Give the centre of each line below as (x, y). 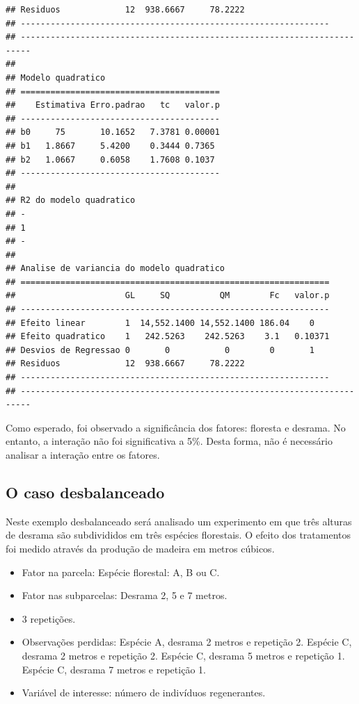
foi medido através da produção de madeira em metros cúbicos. (140, 548)
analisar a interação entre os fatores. (83, 455)
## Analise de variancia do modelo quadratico (115, 269)
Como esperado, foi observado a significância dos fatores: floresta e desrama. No (176, 427)
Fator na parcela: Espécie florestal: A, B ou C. (121, 572)
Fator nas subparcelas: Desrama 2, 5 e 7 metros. (125, 595)
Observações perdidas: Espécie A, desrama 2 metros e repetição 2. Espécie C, (187, 642)
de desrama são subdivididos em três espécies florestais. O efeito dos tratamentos (178, 535)
